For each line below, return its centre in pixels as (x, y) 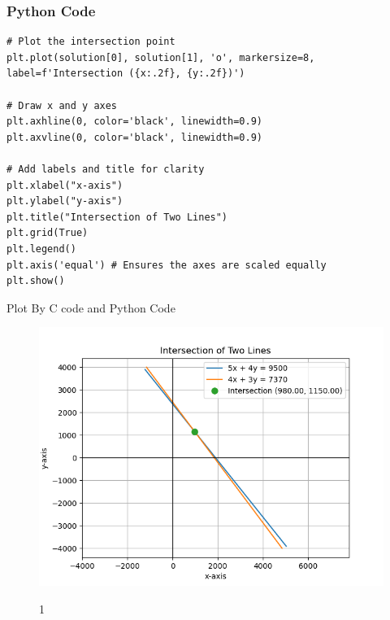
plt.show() (36, 281)
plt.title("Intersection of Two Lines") (117, 217)
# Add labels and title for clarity (106, 169)
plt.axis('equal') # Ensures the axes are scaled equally (167, 265)
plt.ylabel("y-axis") (65, 201)
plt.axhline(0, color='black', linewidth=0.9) (134, 122)
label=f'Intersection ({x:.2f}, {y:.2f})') (126, 74)
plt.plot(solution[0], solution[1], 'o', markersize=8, (161, 57)
